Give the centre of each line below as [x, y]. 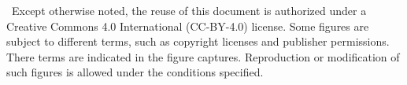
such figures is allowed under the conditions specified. [135, 72]
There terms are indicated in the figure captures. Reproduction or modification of [203, 56]
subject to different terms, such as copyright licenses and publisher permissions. [198, 41]
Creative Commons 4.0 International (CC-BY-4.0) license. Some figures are [188, 26]
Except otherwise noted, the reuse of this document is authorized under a [189, 10]
